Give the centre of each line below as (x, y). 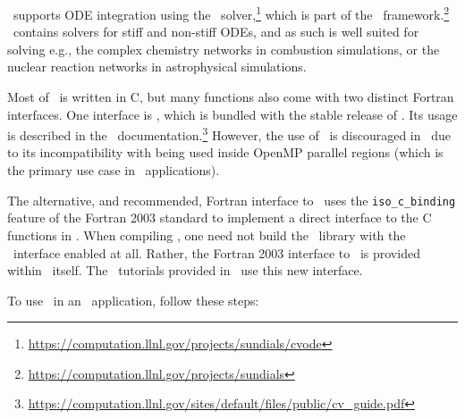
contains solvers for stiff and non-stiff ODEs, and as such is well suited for (216, 32)
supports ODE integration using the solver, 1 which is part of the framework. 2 (231, 13)
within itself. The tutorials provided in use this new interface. (185, 270)
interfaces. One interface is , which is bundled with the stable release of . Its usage (232, 114)
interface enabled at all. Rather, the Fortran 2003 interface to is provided (216, 252)
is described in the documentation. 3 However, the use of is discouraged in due (229, 134)
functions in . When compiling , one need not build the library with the (207, 235)
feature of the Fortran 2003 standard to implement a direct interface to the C (220, 218)
